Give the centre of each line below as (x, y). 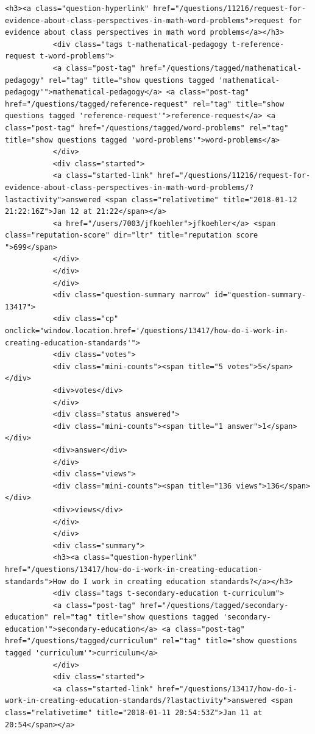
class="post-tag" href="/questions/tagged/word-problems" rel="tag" (147, 128)
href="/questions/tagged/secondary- (214, 605)
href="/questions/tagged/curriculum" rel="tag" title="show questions (151, 641)
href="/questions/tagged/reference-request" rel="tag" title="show (145, 104)
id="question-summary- (260, 295)
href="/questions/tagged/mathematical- (221, 68)
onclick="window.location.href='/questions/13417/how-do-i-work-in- (147, 331)
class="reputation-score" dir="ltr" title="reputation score (132, 235)
